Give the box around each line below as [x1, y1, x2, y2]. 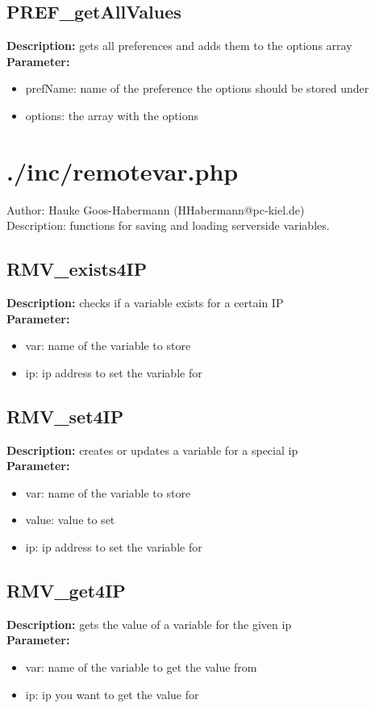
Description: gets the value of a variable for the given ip [6, 615, 292, 632]
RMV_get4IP [6, 578, 126, 603]
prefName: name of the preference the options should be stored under [25, 80, 369, 97]
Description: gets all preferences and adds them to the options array [6, 37, 352, 54]
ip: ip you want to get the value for [25, 685, 199, 702]
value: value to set [25, 511, 115, 528]
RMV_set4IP [6, 403, 124, 428]
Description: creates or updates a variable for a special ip [6, 441, 298, 458]
